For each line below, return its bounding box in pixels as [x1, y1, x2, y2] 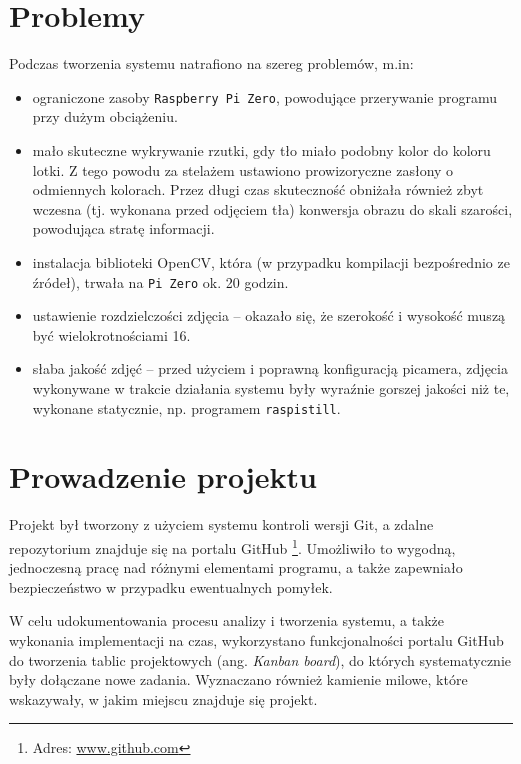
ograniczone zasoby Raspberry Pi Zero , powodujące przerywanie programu [32, 86, 497, 107]
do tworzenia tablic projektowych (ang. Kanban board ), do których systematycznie [9, 649, 511, 670]
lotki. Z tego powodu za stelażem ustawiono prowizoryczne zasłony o [32, 159, 454, 180]
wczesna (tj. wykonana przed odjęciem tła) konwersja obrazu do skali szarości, [32, 198, 513, 219]
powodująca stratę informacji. [32, 218, 215, 239]
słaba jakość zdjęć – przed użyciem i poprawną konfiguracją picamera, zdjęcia [32, 358, 508, 379]
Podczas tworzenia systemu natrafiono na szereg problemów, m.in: [9, 53, 414, 74]
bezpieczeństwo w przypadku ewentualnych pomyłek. [9, 576, 333, 597]
